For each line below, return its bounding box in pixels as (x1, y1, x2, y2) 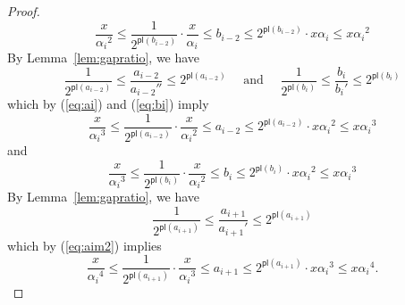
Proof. (7, 2, 40, 20)
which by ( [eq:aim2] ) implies (7, 235, 162, 254)
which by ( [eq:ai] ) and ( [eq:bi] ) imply (7, 95, 209, 113)
